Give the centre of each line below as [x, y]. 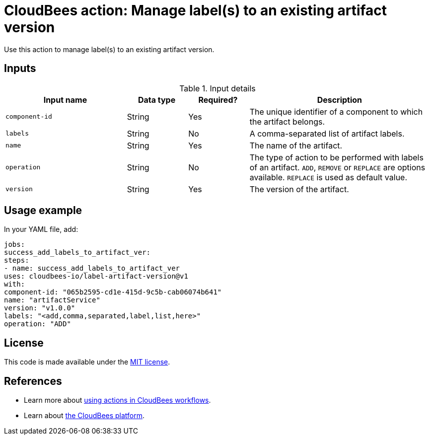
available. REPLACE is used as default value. [328, 177]
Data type [157, 100]
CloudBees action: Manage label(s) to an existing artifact [196, 10]
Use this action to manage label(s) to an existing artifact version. [109, 49]
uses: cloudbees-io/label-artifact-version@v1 [96, 276]
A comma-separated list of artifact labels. [327, 133]
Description [340, 100]
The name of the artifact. [296, 145]
